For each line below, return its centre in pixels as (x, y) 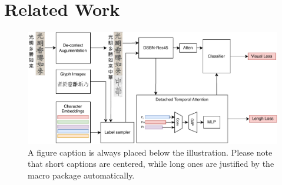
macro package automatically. (81, 175)
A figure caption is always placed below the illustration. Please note (150, 152)
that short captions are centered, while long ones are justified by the (151, 164)
